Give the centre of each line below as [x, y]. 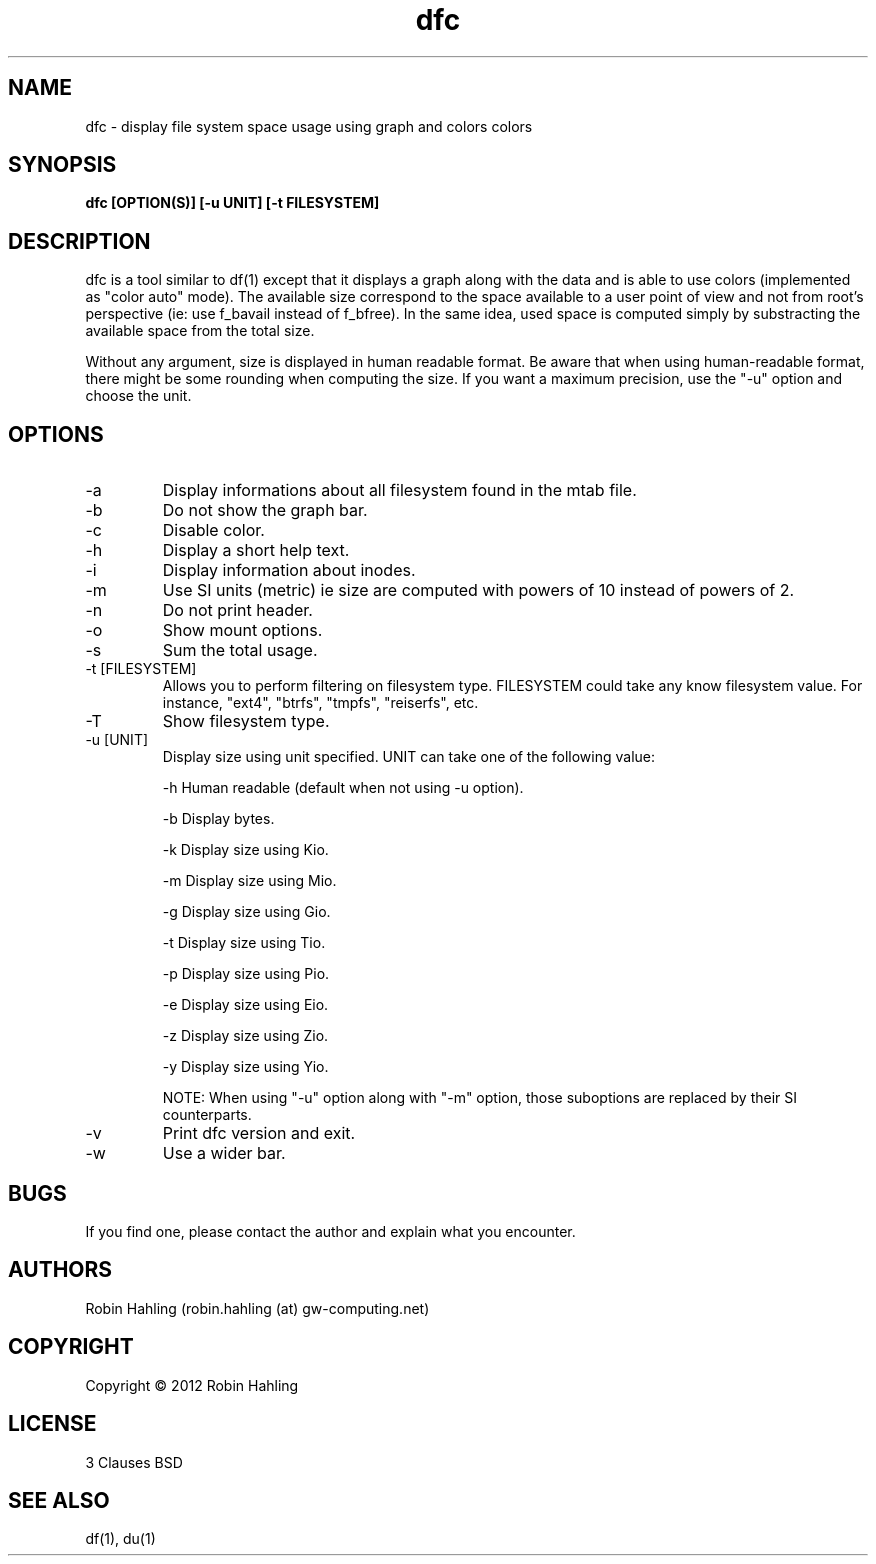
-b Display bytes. [218, 819]
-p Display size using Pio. [246, 974]
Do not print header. [237, 610]
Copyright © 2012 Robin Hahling [192, 1385]
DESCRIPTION [79, 241]
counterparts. [207, 1115]
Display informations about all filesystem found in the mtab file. [399, 490]
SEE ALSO [59, 1500]
